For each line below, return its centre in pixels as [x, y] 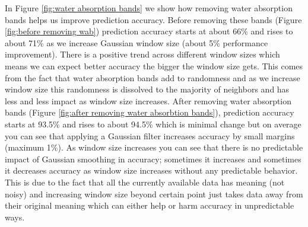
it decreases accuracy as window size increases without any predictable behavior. [151, 170]
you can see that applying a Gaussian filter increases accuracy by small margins [150, 135]
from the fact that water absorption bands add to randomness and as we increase [153, 77]
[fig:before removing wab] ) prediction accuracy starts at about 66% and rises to [149, 31]
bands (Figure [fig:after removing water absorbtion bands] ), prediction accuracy [150, 112]
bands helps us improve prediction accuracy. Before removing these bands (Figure [153, 19]
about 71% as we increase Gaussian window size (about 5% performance [136, 42]
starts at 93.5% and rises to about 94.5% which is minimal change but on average [153, 124]
